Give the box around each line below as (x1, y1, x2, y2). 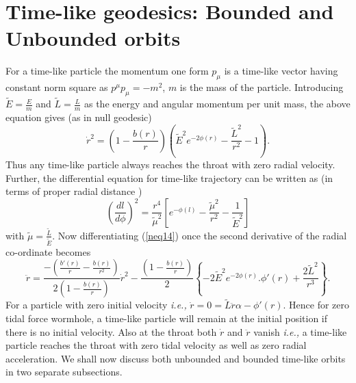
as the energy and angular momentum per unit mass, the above (84, 96, 351, 111)
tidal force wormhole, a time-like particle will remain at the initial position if (5, 311, 328, 325)
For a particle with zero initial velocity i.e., (5, 298, 187, 312)
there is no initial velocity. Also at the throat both (5, 324, 217, 339)
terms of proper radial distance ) (5, 184, 142, 198)
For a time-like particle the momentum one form (5, 64, 209, 78)
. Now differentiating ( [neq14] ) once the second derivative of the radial (52, 228, 347, 242)
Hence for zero (289, 298, 350, 312)
